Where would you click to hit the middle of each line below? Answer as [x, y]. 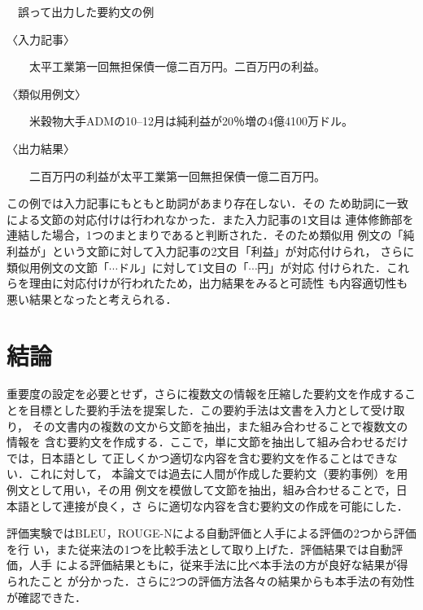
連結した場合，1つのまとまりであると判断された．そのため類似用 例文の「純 [211, 235]
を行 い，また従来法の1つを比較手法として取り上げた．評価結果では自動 [199, 549]
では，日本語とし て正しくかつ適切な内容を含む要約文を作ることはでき [196, 457]
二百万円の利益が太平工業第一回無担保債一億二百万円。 [177, 176]
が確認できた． [46, 597]
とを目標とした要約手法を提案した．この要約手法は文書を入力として [189, 410]
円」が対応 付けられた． [322, 267]
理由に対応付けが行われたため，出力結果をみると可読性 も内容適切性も [218, 283]
